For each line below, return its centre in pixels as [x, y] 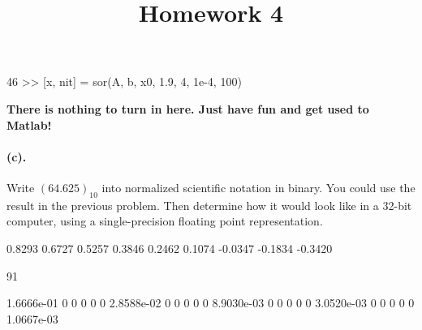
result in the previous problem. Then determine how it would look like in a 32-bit [209, 205]
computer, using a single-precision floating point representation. [165, 221]
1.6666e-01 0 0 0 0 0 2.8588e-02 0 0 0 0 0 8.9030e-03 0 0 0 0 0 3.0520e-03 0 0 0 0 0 [211, 303]
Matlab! [29, 124]
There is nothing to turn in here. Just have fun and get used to [188, 108]
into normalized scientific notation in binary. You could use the [258, 187]
